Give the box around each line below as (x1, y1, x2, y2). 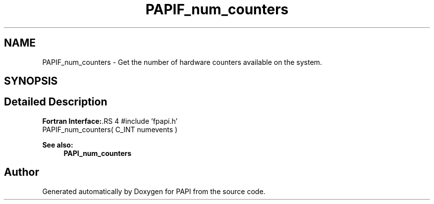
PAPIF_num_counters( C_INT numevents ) (42, 125, 178, 134)
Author (4, 166, 39, 179)
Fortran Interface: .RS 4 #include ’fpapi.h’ (42, 116, 178, 125)
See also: (42, 140, 73, 149)
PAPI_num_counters (63, 149, 132, 157)
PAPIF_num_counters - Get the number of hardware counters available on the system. (42, 57, 322, 66)
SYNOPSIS (4, 75, 58, 88)
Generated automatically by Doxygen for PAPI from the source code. (42, 187, 266, 196)
